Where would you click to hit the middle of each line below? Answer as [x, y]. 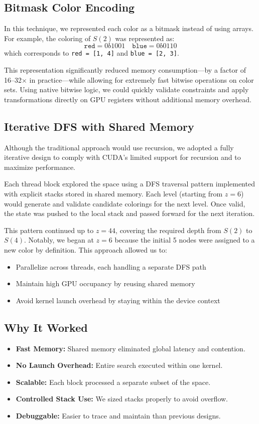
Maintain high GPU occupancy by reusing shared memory [105, 283]
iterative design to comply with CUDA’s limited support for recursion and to [122, 157]
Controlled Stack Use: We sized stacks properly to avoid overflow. [122, 399]
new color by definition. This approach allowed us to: [86, 249]
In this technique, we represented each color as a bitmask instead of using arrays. [129, 28]
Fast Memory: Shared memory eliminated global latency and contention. [131, 348]
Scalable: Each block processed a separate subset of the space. [113, 382]
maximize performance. [40, 167]
